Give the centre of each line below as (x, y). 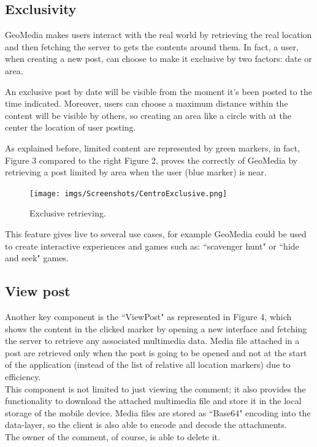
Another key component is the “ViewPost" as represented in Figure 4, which (148, 316)
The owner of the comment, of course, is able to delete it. (113, 436)
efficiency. (23, 376)
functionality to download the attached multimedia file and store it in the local (153, 401)
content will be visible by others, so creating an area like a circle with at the (148, 115)
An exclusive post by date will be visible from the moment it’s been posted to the (158, 91)
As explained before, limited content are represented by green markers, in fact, (153, 147)
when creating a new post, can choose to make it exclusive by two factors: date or (158, 59)
